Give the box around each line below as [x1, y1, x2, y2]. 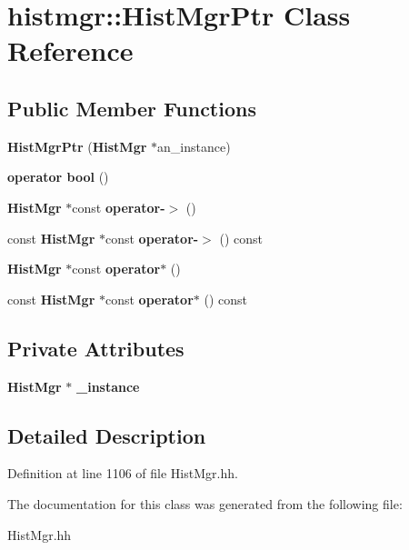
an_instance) [157, 136, 231, 155]
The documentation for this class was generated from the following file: [7, 494, 403, 513]
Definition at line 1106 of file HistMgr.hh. [7, 464, 238, 483]
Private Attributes [7, 334, 185, 362]
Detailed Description [7, 421, 206, 449]
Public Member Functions [7, 94, 256, 122]
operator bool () [7, 167, 109, 186]
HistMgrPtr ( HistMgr [7, 136, 147, 155]
